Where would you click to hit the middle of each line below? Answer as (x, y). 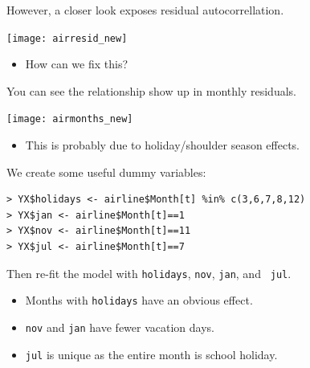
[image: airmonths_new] (70, 119)
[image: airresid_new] (67, 38)
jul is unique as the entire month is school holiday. (151, 354)
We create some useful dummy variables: (106, 172)
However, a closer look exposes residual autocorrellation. (145, 10)
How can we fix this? (77, 64)
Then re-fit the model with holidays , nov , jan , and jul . (149, 273)
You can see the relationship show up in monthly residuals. (151, 90)
